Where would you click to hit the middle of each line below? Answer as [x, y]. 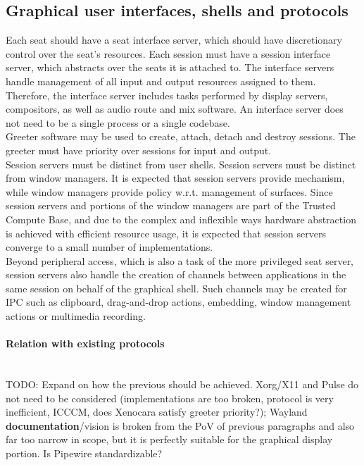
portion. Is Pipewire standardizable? [84, 453]
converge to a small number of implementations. [109, 247]
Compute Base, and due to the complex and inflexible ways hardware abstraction [181, 219]
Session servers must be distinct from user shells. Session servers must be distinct [181, 164]
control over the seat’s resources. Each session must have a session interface [168, 53]
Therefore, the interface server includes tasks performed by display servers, [167, 95]
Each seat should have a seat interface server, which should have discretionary [174, 40]
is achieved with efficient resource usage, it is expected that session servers [166, 233]
